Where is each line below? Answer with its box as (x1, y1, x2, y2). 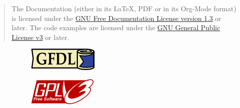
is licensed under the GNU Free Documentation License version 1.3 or (11, 13, 221, 23)
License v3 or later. (11, 32, 70, 42)
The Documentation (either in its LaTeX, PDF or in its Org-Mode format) (11, 3, 237, 13)
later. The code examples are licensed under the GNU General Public (11, 22, 220, 33)
